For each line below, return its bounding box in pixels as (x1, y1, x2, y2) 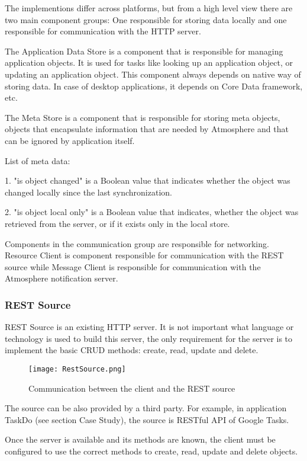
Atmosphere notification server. (5, 272, 118, 284)
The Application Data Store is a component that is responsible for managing (5, 44, 283, 57)
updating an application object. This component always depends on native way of (5, 68, 301, 80)
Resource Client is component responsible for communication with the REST (5, 249, 284, 261)
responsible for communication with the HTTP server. (5, 25, 201, 37)
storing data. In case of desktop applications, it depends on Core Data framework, (5, 79, 303, 92)
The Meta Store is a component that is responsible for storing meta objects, (5, 111, 280, 123)
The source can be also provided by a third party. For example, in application (5, 402, 287, 414)
